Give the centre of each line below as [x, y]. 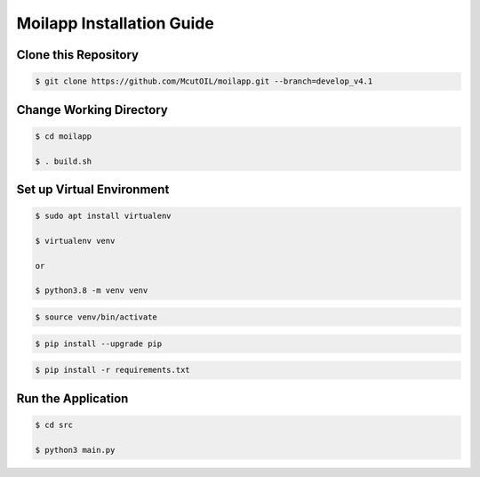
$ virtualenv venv [75, 241]
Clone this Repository [78, 55]
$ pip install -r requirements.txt [112, 370]
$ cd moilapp [64, 136]
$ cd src [54, 424]
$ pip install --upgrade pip [99, 344]
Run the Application [72, 398]
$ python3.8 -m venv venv [92, 291]
